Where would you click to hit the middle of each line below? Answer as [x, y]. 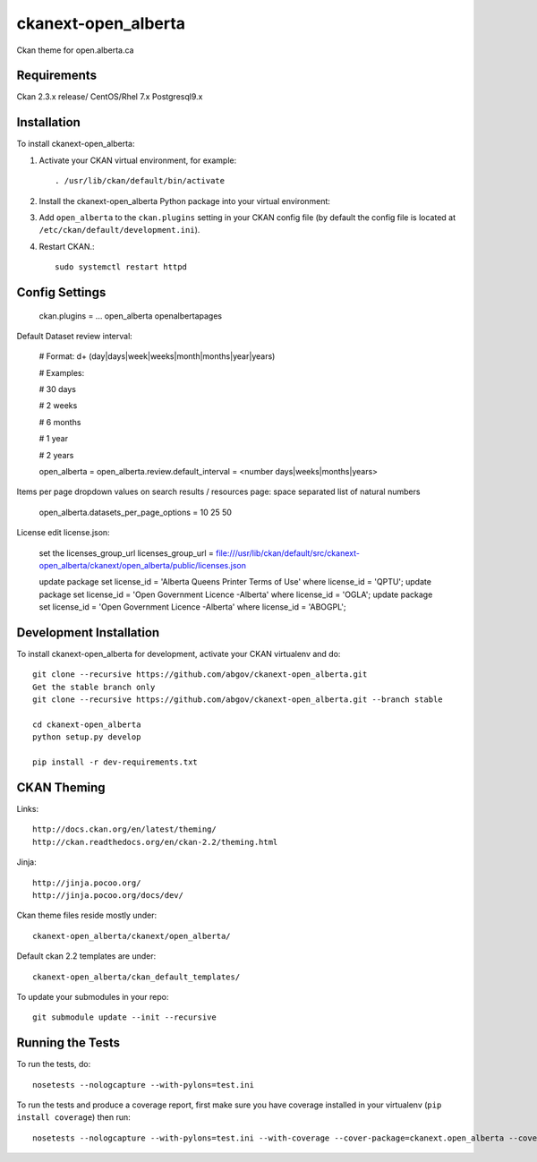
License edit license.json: [64, 533]
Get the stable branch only [94, 687]
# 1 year [54, 439]
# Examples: [62, 372]
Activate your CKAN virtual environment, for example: [138, 160]
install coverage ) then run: [73, 1117]
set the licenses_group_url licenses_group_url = [127, 553]
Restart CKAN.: [67, 246]
